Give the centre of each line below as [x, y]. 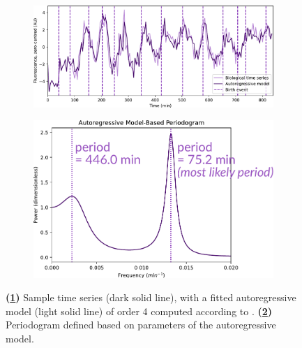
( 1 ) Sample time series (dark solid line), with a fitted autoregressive [151, 297]
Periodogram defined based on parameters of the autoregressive [141, 325]
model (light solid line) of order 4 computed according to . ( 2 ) [139, 311]
